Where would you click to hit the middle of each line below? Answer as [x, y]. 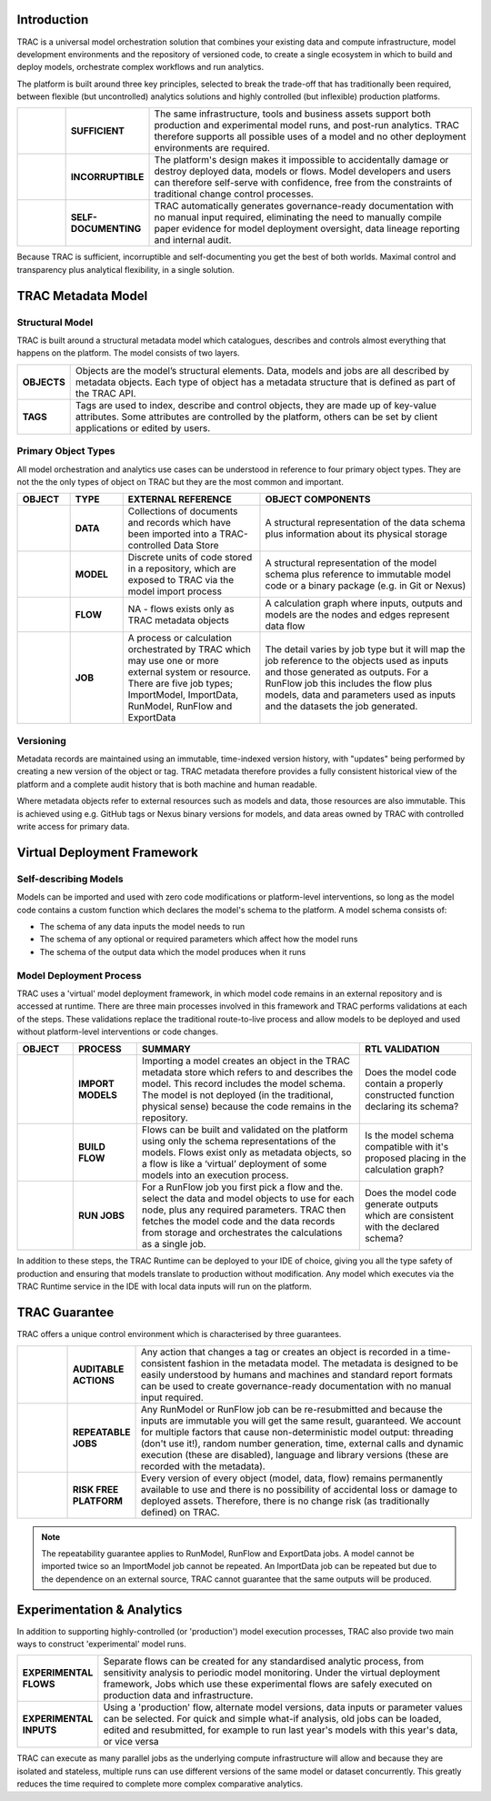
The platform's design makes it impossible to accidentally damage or [301, 160]
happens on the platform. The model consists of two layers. [128, 353]
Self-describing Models [70, 879]
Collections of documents [183, 511]
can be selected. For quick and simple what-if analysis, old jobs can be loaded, [272, 1719]
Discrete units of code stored [190, 558]
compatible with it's [407, 1147]
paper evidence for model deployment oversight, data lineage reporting [307, 229]
